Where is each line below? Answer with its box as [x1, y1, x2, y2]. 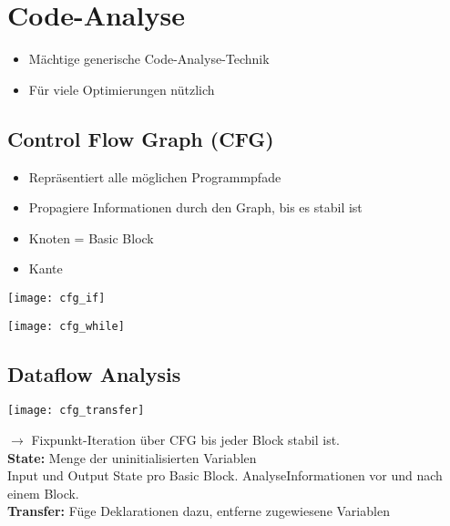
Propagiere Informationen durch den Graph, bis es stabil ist [28, 198, 363, 217]
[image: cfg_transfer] [7, 404, 145, 418]
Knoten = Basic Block [28, 228, 154, 247]
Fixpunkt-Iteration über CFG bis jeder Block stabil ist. [31, 430, 341, 449]
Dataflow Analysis [7, 359, 181, 387]
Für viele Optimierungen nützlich [28, 79, 215, 98]
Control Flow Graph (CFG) [7, 124, 274, 152]
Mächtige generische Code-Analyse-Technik [28, 49, 270, 68]
